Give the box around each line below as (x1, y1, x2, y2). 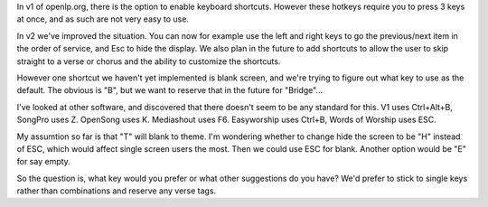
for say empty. (16, 156, 71, 167)
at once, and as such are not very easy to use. (16, 14, 190, 24)
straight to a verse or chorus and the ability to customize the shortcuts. (16, 55, 281, 67)
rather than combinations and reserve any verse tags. (16, 185, 217, 196)
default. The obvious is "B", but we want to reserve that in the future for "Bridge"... (16, 85, 324, 96)
